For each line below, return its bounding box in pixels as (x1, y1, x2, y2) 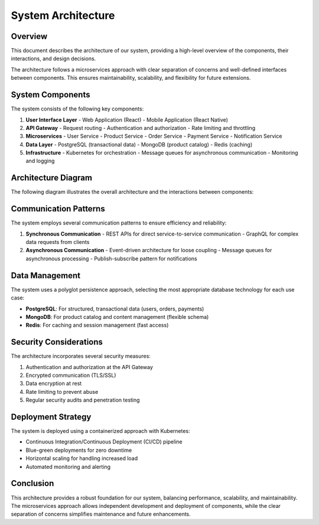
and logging (25, 157, 55, 165)
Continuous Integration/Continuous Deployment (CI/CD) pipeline (25, 438, 183, 445)
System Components (11, 90, 90, 100)
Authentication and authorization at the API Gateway (25, 363, 154, 370)
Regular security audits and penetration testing (25, 396, 140, 404)
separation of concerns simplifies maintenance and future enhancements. (11, 511, 191, 518)
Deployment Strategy (11, 412, 92, 422)
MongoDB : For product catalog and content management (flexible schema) (25, 313, 209, 320)
